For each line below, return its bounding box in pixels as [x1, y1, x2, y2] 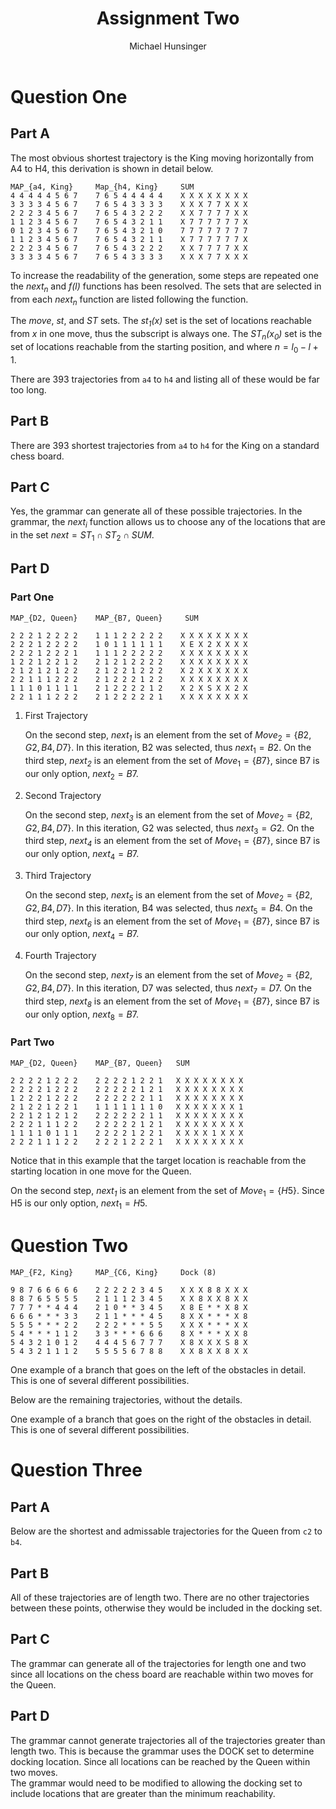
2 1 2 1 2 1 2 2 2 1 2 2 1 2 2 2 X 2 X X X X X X [10, 665, 248, 676]
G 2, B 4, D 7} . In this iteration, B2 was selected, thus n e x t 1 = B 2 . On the [24, 742, 312, 756]
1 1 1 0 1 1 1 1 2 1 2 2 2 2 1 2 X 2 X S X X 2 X [10, 683, 248, 693]
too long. [10, 383, 47, 396]
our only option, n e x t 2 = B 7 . [24, 768, 139, 782]
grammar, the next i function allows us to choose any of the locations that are [10, 516, 326, 531]
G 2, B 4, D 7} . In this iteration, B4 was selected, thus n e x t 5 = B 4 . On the [24, 902, 313, 916]
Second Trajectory [24, 789, 102, 801]
